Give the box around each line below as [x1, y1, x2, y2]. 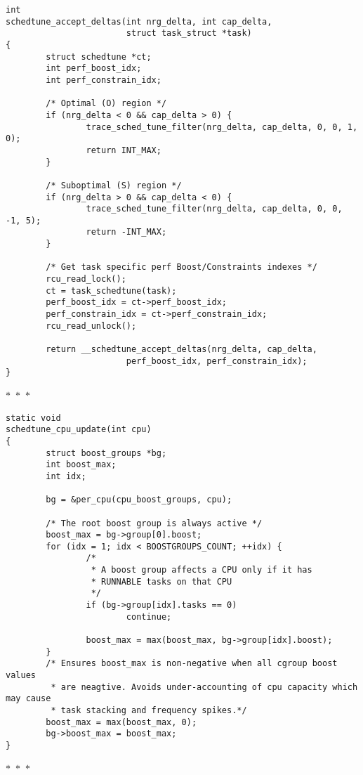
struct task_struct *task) [126, 28, 252, 39]
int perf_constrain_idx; [46, 74, 161, 85]
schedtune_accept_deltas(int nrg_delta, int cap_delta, [6, 16, 272, 27]
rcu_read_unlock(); [46, 320, 137, 331]
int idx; [46, 471, 86, 481]
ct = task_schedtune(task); [46, 285, 177, 296]
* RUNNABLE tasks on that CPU [91, 576, 232, 587]
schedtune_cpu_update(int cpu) [6, 424, 152, 435]
